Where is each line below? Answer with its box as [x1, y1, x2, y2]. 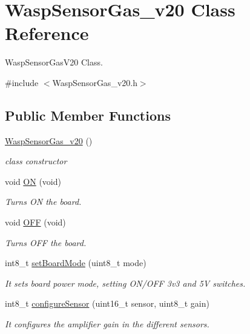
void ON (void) [5, 175, 61, 187]
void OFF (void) [5, 216, 66, 229]
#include [5, 76, 39, 89]
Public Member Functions [5, 105, 171, 124]
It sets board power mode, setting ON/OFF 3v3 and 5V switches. [5, 276, 246, 289]
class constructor [5, 155, 67, 167]
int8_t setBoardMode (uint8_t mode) [5, 256, 146, 269]
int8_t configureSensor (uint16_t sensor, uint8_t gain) [5, 297, 209, 310]
